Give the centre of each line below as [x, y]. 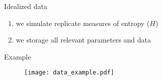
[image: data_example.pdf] [69, 73]
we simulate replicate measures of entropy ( [83, 23]
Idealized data [26, 6]
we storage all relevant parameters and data [84, 40]
